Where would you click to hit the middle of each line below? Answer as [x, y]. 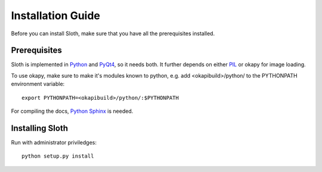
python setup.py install [58, 156]
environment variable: [38, 84]
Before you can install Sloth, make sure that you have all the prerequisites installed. [113, 33]
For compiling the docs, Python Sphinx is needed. [72, 111]
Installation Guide [56, 16]
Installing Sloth [40, 128]
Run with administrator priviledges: [54, 142]
